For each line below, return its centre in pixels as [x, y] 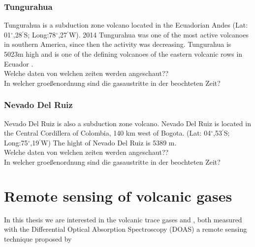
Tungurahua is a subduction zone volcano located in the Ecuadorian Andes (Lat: [126, 25]
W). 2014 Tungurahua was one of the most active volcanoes [159, 34]
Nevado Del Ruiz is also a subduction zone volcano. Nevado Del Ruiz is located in [127, 123]
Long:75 [16, 142]
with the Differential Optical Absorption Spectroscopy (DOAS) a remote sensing [126, 229]
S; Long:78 [40, 34]
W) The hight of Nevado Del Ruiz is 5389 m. [109, 142]
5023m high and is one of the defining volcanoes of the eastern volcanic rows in [123, 54]
